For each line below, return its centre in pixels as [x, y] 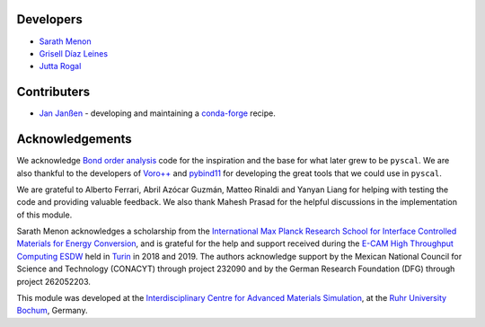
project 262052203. [54, 281]
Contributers [53, 92]
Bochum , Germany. [52, 311]
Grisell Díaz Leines [73, 53]
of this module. [44, 215]
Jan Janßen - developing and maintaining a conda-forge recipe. [157, 113]
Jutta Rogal [60, 66]
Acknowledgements [74, 139]
